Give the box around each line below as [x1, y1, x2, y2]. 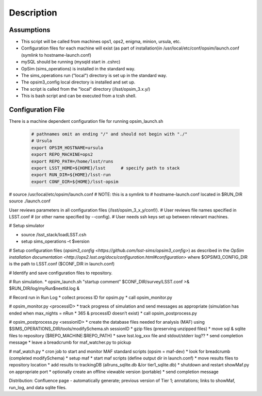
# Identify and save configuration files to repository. [9, 270, 113, 276]
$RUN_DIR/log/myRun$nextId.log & [9, 285, 80, 291]
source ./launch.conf [9, 198, 51, 204]
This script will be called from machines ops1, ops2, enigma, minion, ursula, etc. [21, 39, 181, 45]
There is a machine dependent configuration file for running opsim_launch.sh [9, 118, 164, 124]
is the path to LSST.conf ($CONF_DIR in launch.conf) [9, 261, 115, 267]
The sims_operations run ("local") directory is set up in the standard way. [21, 73, 167, 79]
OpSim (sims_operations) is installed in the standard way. [21, 66, 135, 71]
